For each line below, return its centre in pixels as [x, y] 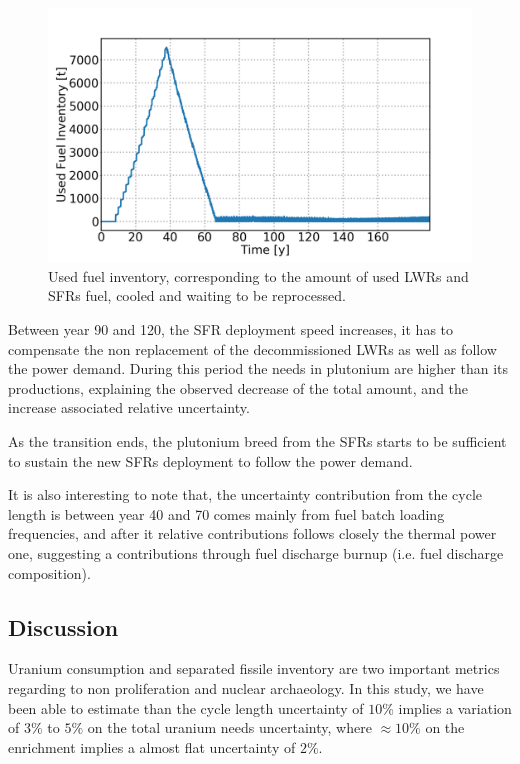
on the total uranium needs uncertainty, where [229, 727]
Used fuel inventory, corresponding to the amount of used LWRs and [258, 275]
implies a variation [455, 707]
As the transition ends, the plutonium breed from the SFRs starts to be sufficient [257, 440]
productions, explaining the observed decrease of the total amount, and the [238, 387]
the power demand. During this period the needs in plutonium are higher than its [258, 368]
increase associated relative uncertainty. [129, 407]
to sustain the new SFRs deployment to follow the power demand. [210, 460]
